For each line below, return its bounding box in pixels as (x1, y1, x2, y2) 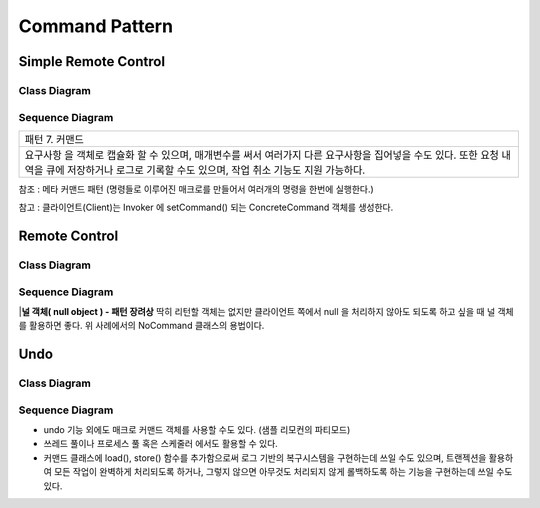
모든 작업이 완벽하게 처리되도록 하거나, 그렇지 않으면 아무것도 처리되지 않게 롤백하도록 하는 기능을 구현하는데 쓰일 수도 (53, 466, 513, 478)
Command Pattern (18, 15, 174, 37)
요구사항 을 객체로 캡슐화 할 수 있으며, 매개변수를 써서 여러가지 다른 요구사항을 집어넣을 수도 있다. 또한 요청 (24, 148, 500, 162)
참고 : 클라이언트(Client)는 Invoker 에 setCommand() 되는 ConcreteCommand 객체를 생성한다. (18, 201, 394, 214)
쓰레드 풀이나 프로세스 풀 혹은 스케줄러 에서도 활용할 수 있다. (43, 438, 279, 450)
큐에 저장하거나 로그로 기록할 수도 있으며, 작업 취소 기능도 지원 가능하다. (45, 163, 366, 177)
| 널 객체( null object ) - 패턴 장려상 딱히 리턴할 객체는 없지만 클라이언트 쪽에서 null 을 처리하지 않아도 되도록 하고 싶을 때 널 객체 (18, 305, 514, 317)
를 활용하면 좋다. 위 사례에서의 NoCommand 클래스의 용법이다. (18, 320, 265, 332)
